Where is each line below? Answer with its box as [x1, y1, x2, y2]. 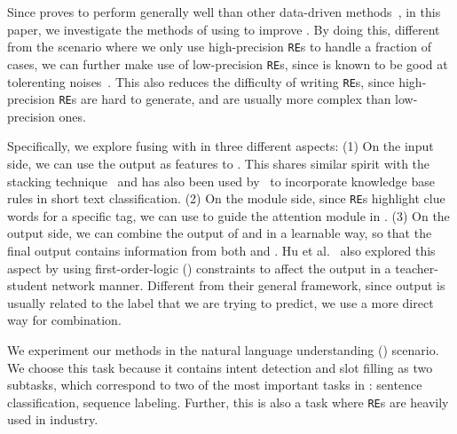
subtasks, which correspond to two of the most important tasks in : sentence [7, 375, 422, 394]
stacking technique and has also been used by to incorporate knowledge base [7, 171, 435, 190]
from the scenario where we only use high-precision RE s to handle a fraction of [7, 37, 431, 56]
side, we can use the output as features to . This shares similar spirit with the [7, 154, 430, 172]
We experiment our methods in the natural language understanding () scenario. [7, 341, 439, 359]
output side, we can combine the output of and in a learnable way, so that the [7, 224, 432, 242]
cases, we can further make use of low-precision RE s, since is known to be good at [7, 54, 448, 73]
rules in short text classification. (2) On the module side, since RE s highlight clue [7, 189, 445, 208]
